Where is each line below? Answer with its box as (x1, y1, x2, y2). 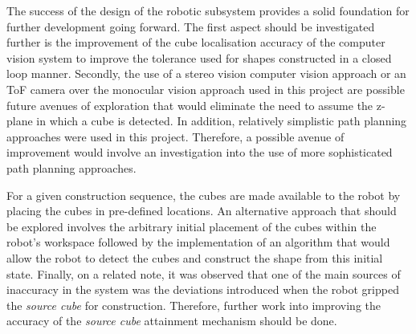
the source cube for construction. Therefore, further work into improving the (6, 296, 381, 313)
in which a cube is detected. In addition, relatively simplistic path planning (36, 112, 407, 129)
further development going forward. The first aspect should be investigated (6, 18, 375, 35)
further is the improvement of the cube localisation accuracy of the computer (6, 34, 385, 51)
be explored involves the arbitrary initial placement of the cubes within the (6, 218, 377, 234)
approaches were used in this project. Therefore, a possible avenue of (6, 128, 345, 145)
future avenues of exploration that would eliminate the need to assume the (6, 96, 373, 113)
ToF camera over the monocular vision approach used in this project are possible (6, 80, 405, 97)
